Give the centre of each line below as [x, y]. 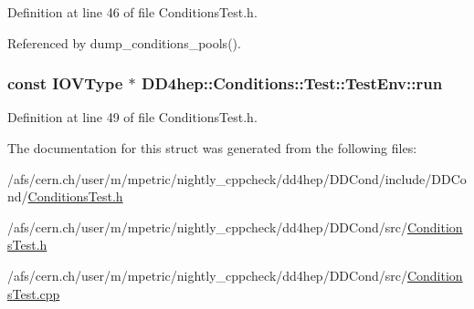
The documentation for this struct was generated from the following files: [212, 148]
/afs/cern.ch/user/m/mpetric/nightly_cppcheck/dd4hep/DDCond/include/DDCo [237, 178]
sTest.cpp [34, 293]
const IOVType [65, 83]
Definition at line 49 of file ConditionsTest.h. [132, 117]
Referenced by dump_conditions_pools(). [124, 42]
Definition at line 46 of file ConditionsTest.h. [132, 12]
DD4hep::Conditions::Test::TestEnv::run [292, 83]
